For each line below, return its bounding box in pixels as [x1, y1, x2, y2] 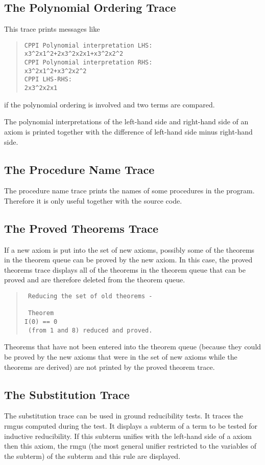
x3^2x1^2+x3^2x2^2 [24, 67, 87, 75]
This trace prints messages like [4, 24, 100, 34]
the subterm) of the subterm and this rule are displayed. [4, 450, 181, 461]
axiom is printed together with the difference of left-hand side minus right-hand [4, 126, 253, 137]
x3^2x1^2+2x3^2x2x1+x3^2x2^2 [24, 50, 124, 58]
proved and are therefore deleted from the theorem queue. [4, 274, 185, 285]
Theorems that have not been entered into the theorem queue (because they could [4, 341, 261, 352]
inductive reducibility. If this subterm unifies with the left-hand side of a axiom [4, 430, 252, 441]
